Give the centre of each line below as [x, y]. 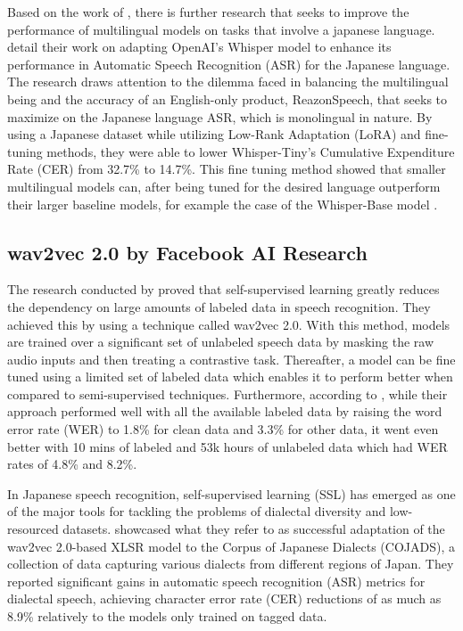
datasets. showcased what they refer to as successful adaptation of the [254, 529]
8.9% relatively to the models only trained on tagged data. [167, 616]
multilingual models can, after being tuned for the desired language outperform [224, 186]
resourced [33, 529]
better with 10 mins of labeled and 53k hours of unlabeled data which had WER [227, 446]
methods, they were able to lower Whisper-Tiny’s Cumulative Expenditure [251, 151]
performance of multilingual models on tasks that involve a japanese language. [221, 29]
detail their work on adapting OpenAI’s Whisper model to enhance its [199, 47]
